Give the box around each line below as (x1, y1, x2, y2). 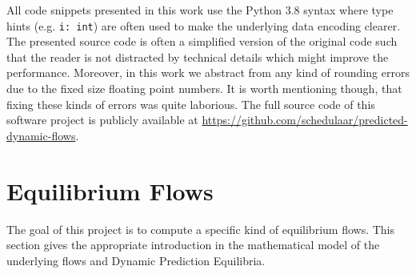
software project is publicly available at (6, 111, 198, 128)
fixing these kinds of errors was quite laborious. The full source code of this (6, 95, 375, 112)
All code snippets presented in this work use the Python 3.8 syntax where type (6, 2, 394, 18)
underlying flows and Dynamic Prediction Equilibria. (6, 252, 266, 268)
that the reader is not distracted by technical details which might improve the (6, 48, 389, 65)
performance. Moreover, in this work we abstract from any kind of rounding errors (6, 64, 410, 81)
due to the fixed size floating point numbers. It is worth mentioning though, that (6, 80, 402, 97)
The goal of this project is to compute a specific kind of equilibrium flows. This (6, 220, 395, 237)
